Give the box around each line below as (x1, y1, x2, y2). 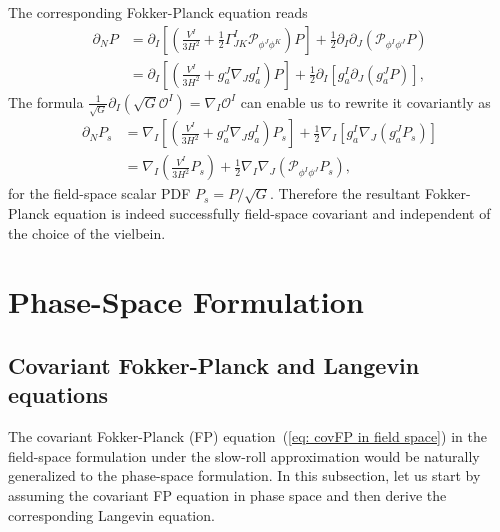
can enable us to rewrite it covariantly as (240, 91, 491, 112)
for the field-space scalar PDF (8, 183, 191, 204)
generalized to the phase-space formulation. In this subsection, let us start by (8, 465, 481, 486)
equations (8, 379, 109, 410)
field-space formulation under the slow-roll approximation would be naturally (8, 445, 480, 466)
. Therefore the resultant (269, 183, 421, 204)
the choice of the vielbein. (8, 222, 166, 243)
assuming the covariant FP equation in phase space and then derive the (8, 484, 447, 505)
